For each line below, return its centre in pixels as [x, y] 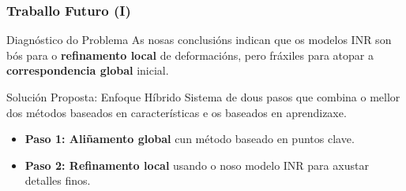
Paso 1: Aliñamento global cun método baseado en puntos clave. [190, 139]
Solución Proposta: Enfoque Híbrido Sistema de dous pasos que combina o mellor [203, 97]
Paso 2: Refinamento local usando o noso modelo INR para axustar [197, 165]
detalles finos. [58, 180]
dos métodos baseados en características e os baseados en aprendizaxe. [177, 112]
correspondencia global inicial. [88, 70]
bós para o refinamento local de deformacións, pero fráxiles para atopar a [190, 55]
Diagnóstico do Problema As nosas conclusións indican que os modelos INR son [199, 40]
